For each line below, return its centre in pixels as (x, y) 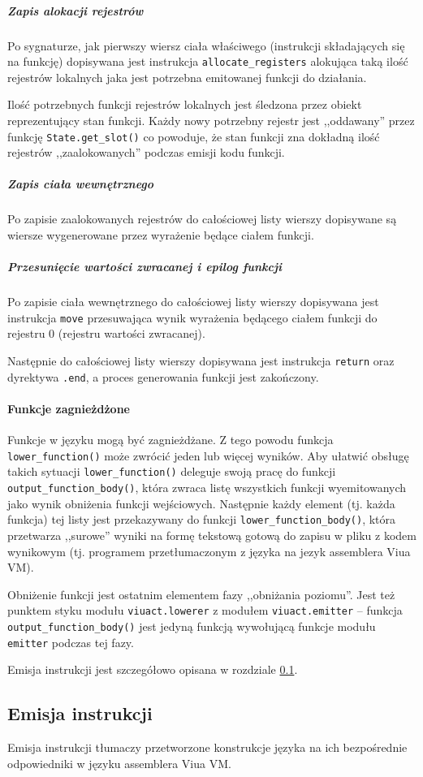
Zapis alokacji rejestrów (76, 10)
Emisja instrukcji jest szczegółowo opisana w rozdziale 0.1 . (153, 669)
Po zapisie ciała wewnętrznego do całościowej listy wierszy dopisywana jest (193, 302)
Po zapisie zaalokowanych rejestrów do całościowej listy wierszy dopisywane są (202, 219)
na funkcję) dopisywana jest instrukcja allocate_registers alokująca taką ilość (208, 61)
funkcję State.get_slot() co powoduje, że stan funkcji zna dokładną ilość (194, 136)
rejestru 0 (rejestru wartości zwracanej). (106, 333)
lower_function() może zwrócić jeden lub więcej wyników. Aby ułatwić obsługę (208, 455)
